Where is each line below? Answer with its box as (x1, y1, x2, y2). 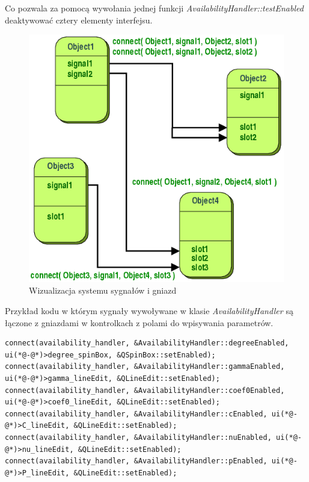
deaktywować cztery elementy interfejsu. (5, 13, 153, 26)
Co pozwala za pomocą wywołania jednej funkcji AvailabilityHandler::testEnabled (5, 2, 304, 14)
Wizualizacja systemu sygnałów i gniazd (29, 284, 177, 297)
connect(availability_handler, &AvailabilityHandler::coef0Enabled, (5, 386, 285, 395)
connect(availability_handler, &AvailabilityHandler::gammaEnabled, (5, 362, 285, 371)
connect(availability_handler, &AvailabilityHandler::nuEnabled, (5, 433, 272, 442)
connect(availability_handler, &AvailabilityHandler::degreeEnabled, (5, 339, 289, 348)
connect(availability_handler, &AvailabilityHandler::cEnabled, (5, 409, 268, 418)
